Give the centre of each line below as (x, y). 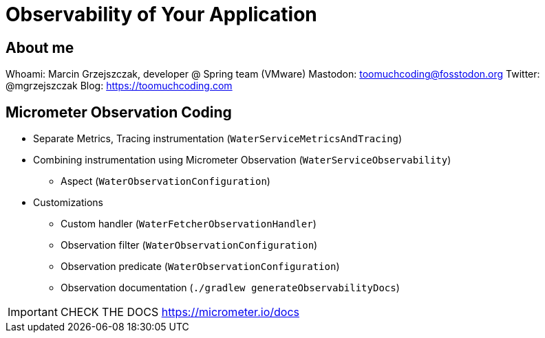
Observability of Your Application (161, 14)
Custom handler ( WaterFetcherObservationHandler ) (189, 224)
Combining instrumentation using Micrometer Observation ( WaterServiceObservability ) (242, 160)
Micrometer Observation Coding (119, 112)
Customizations (68, 203)
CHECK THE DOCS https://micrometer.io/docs (180, 312)
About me (40, 47)
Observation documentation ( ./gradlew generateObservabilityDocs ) (230, 288)
